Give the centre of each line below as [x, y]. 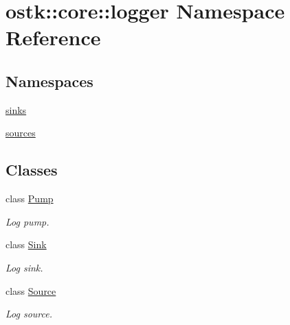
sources [21, 133]
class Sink [26, 244]
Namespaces [49, 81]
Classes [32, 170]
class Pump [30, 198]
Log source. [29, 314]
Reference [53, 37]
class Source [31, 290]
